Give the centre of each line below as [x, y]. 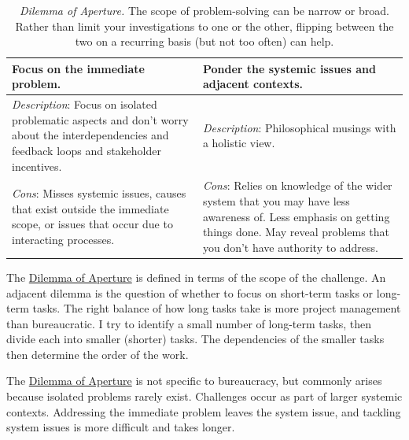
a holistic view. [239, 143]
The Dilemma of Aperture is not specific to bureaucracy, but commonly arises [194, 381]
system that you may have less [276, 201]
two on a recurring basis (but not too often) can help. [204, 41]
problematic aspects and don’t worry [100, 119]
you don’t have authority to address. [290, 247]
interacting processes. [63, 240]
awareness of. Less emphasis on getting [296, 216]
